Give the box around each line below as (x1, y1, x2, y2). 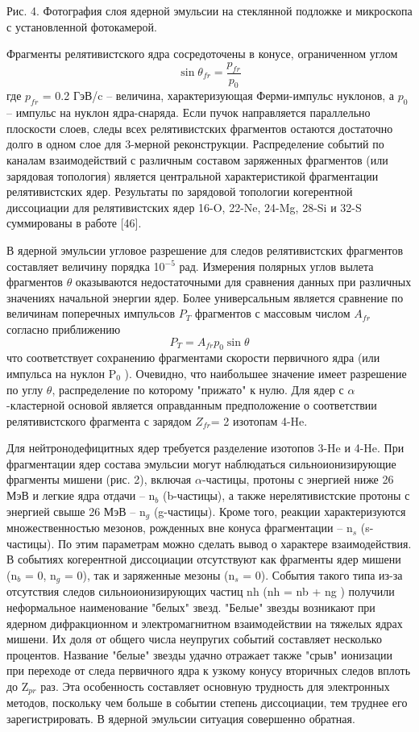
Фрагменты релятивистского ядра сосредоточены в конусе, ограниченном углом (6, 45, 398, 62)
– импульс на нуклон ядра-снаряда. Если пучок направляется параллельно (6, 104, 371, 121)
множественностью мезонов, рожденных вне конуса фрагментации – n (6, 519, 353, 536)
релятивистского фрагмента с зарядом (6, 412, 192, 429)
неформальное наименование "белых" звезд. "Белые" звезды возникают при (6, 598, 375, 615)
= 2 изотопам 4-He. (210, 412, 308, 429)
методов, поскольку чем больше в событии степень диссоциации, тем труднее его (6, 694, 408, 711)
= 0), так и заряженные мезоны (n (64, 566, 235, 583)
